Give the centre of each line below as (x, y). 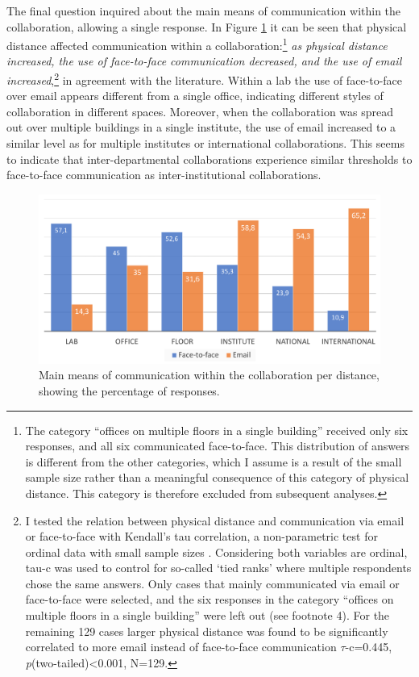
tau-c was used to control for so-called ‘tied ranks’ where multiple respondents (218, 568)
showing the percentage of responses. (129, 390)
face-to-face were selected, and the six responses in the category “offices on (209, 599)
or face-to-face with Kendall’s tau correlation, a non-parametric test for (201, 536)
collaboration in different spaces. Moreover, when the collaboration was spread (200, 111)
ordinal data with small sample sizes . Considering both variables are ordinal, (216, 552)
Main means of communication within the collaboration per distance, (209, 375)
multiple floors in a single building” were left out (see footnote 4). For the (207, 615)
